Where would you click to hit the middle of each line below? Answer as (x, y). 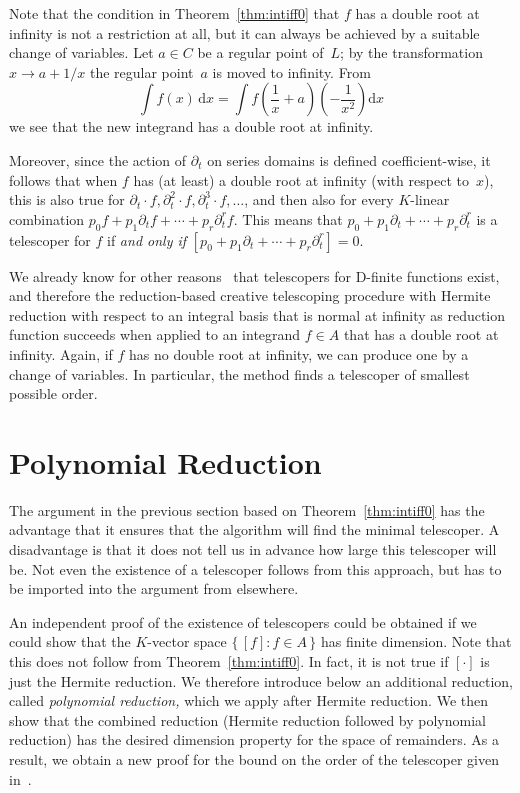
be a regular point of (260, 52)
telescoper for (50, 239)
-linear (430, 199)
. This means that (288, 218)
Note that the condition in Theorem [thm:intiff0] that (174, 13)
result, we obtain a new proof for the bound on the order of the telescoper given (254, 758)
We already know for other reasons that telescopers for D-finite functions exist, (254, 275)
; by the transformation (411, 52)
